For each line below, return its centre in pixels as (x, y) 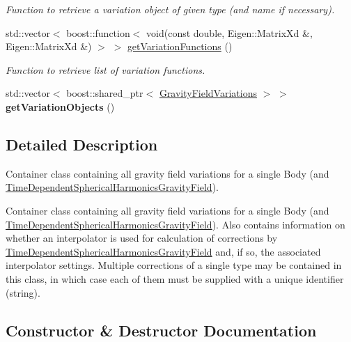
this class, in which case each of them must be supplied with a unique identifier (175, 278)
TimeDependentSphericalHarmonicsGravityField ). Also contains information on (175, 224)
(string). (23, 292)
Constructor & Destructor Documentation (161, 330)
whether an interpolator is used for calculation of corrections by (142, 238)
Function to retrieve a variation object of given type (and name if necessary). (170, 9)
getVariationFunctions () (180, 46)
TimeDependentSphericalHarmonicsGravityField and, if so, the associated (163, 251)
